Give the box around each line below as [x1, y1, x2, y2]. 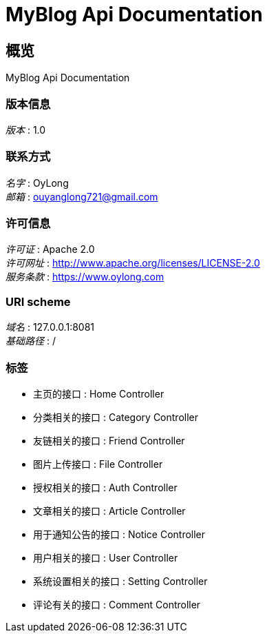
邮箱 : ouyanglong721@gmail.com [6, 190, 158, 203]
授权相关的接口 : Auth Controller [33, 481, 178, 493]
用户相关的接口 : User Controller [33, 551, 178, 564]
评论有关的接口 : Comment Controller [33, 598, 201, 610]
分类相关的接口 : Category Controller [33, 411, 198, 423]
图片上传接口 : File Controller [33, 457, 163, 470]
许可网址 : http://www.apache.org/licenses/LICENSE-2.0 [6, 257, 260, 269]
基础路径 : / [6, 335, 56, 347]
